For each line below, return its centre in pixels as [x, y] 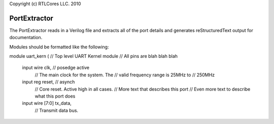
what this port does [55, 96]
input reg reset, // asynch [48, 82]
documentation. [26, 38]
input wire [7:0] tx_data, [47, 103]
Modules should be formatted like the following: [59, 47]
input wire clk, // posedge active [56, 68]
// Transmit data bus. [57, 110]
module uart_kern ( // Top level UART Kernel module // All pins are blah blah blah [93, 56]
